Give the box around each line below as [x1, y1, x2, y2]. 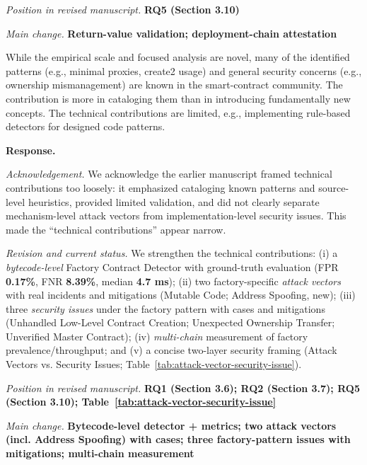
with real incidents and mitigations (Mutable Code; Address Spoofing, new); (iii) [6, 287, 356, 302]
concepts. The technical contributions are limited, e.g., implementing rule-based [6, 105, 351, 120]
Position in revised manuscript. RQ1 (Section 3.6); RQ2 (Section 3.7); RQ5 [6, 380, 360, 395]
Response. [6, 142, 56, 157]
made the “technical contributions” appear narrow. [6, 222, 226, 236]
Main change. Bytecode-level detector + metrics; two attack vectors [6, 418, 337, 432]
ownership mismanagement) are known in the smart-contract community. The [6, 77, 343, 92]
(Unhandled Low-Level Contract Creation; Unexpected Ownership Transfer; [6, 315, 335, 330]
